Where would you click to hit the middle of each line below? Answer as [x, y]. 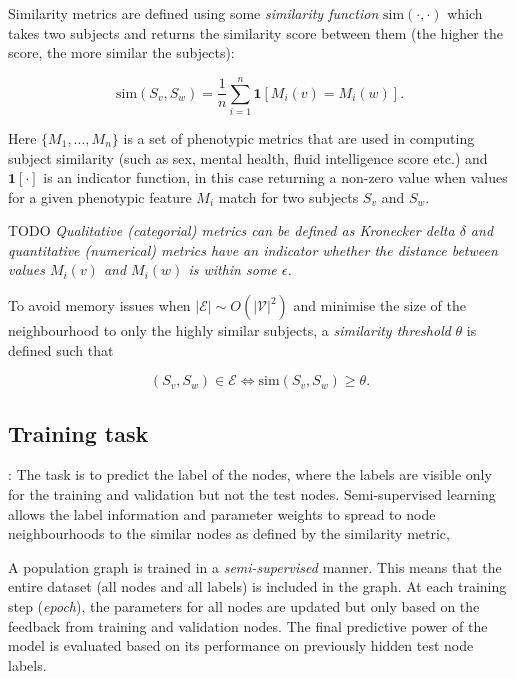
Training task [78, 432]
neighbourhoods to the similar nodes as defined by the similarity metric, [229, 533]
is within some [232, 269]
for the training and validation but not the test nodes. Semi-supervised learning [252, 494]
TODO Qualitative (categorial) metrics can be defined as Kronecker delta [231, 230]
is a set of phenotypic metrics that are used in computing [299, 137]
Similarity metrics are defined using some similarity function [193, 13]
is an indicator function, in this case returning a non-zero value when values [275, 177]
